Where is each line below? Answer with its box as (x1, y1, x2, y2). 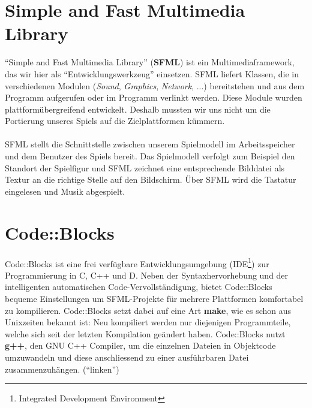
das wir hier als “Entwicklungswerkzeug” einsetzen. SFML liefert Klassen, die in (5, 67, 299, 80)
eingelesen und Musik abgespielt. (5, 185, 125, 197)
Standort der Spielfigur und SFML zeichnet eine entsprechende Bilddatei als (5, 161, 285, 174)
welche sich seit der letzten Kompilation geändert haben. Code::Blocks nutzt (5, 327, 286, 340)
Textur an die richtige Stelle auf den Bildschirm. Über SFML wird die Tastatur (5, 173, 296, 186)
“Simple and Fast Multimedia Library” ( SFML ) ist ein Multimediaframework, (5, 56, 295, 68)
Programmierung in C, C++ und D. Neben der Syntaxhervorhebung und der (5, 268, 289, 281)
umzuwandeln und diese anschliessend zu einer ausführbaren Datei (5, 350, 249, 363)
